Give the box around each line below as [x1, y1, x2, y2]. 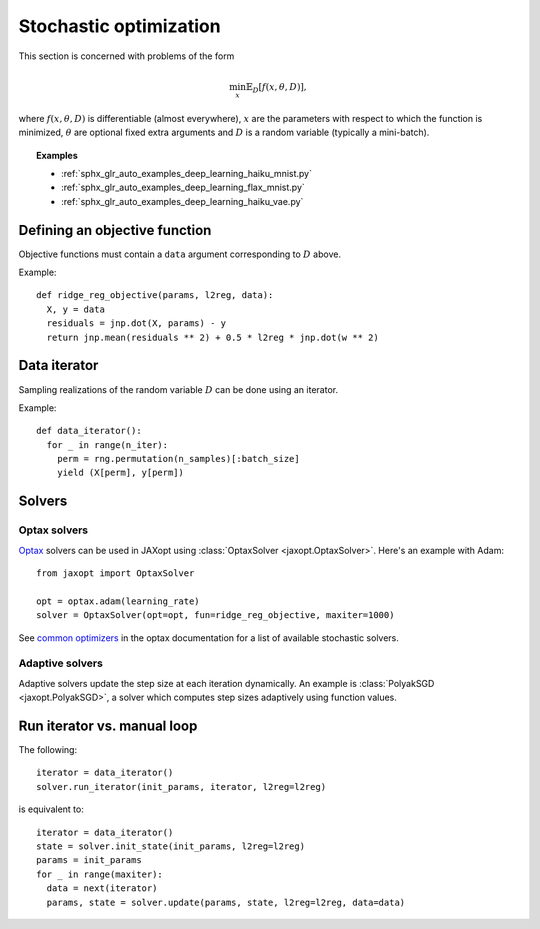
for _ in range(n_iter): [46, 439, 169, 450]
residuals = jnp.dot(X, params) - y [46, 318, 227, 329]
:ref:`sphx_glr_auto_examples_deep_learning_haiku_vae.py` [61, 195, 304, 207]
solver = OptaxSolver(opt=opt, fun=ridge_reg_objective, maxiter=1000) [36, 610, 395, 621]
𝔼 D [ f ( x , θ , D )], [245, 81, 307, 95]
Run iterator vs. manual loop [18, 717, 198, 734]
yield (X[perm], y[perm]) [56, 467, 185, 479]
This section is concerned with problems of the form [18, 50, 235, 62]
